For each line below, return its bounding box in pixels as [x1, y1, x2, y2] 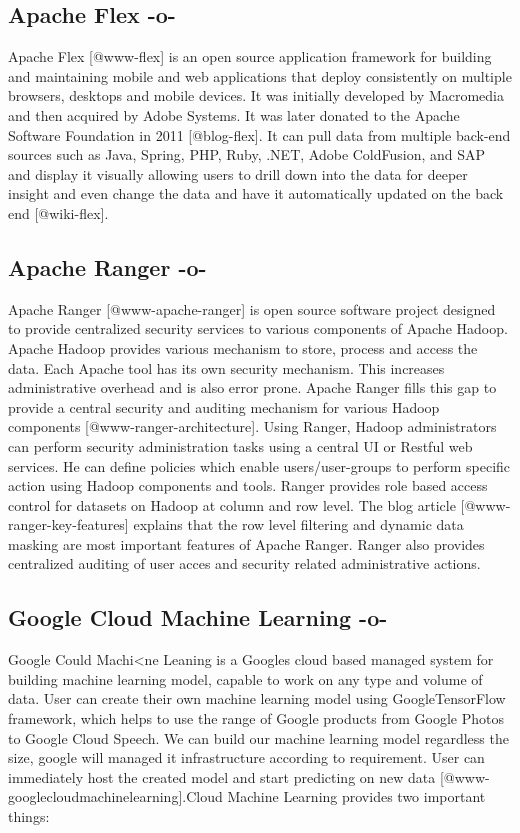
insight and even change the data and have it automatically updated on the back [8, 183, 504, 204]
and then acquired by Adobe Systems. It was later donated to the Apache [8, 104, 460, 125]
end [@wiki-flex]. [8, 202, 109, 223]
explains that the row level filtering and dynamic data [133, 514, 464, 535]
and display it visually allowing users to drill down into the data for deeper [8, 163, 468, 184]
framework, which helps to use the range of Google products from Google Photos [8, 708, 504, 729]
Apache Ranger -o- [8, 251, 207, 282]
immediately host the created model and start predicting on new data [8, 766, 436, 787]
